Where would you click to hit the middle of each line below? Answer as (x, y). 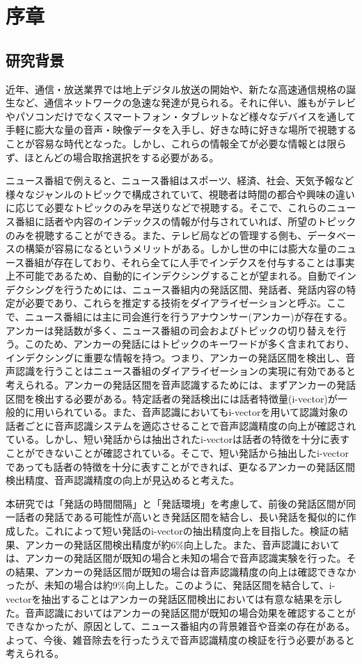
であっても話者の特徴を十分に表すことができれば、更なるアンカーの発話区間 (180, 466)
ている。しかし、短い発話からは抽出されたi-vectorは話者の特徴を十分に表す (178, 439)
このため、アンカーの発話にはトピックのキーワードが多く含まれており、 (190, 344)
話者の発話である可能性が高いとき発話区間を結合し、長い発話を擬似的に (181, 517)
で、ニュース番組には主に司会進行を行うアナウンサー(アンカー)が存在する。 (179, 317)
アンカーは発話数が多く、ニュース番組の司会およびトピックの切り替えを (171, 330)
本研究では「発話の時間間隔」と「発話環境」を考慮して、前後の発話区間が (176, 503)
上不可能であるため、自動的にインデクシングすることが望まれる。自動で (171, 276)
